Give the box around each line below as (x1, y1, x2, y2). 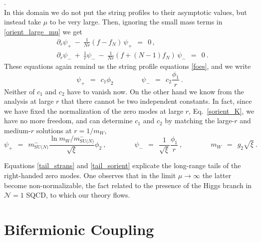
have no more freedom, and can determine (4, 115, 133, 126)
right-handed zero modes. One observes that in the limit (4, 170, 176, 180)
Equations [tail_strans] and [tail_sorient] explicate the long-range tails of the (4, 160, 241, 171)
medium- (4, 125, 31, 135)
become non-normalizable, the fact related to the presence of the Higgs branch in (4, 180, 252, 190)
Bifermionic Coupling (4, 219, 154, 239)
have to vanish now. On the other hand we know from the (67, 86, 244, 96)
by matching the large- (165, 115, 235, 126)
